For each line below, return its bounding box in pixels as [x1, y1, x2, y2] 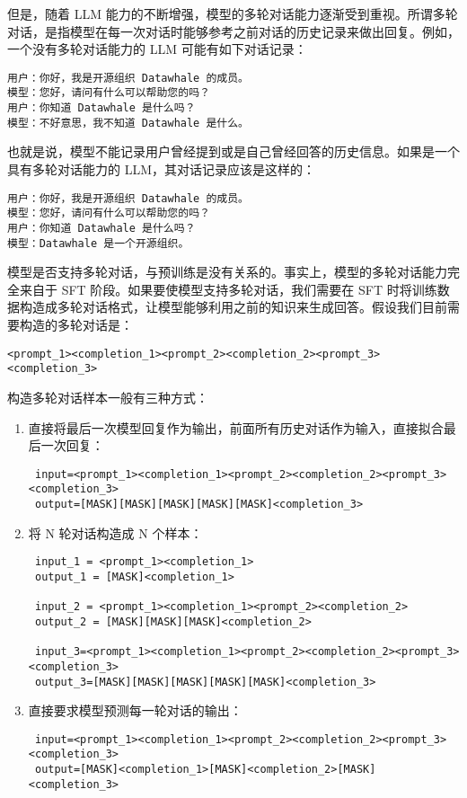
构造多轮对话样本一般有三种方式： [7, 387, 208, 406]
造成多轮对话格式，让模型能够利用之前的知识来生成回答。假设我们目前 [31, 297, 447, 316]
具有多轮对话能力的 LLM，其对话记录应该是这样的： [7, 160, 315, 178]
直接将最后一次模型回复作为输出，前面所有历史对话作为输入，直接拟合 [28, 418, 444, 437]
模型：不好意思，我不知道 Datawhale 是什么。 [7, 116, 249, 129]
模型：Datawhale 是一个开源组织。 [7, 236, 189, 250]
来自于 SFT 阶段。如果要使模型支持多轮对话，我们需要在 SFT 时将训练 [19, 279, 437, 298]
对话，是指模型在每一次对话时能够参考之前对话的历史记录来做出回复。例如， [7, 22, 460, 40]
